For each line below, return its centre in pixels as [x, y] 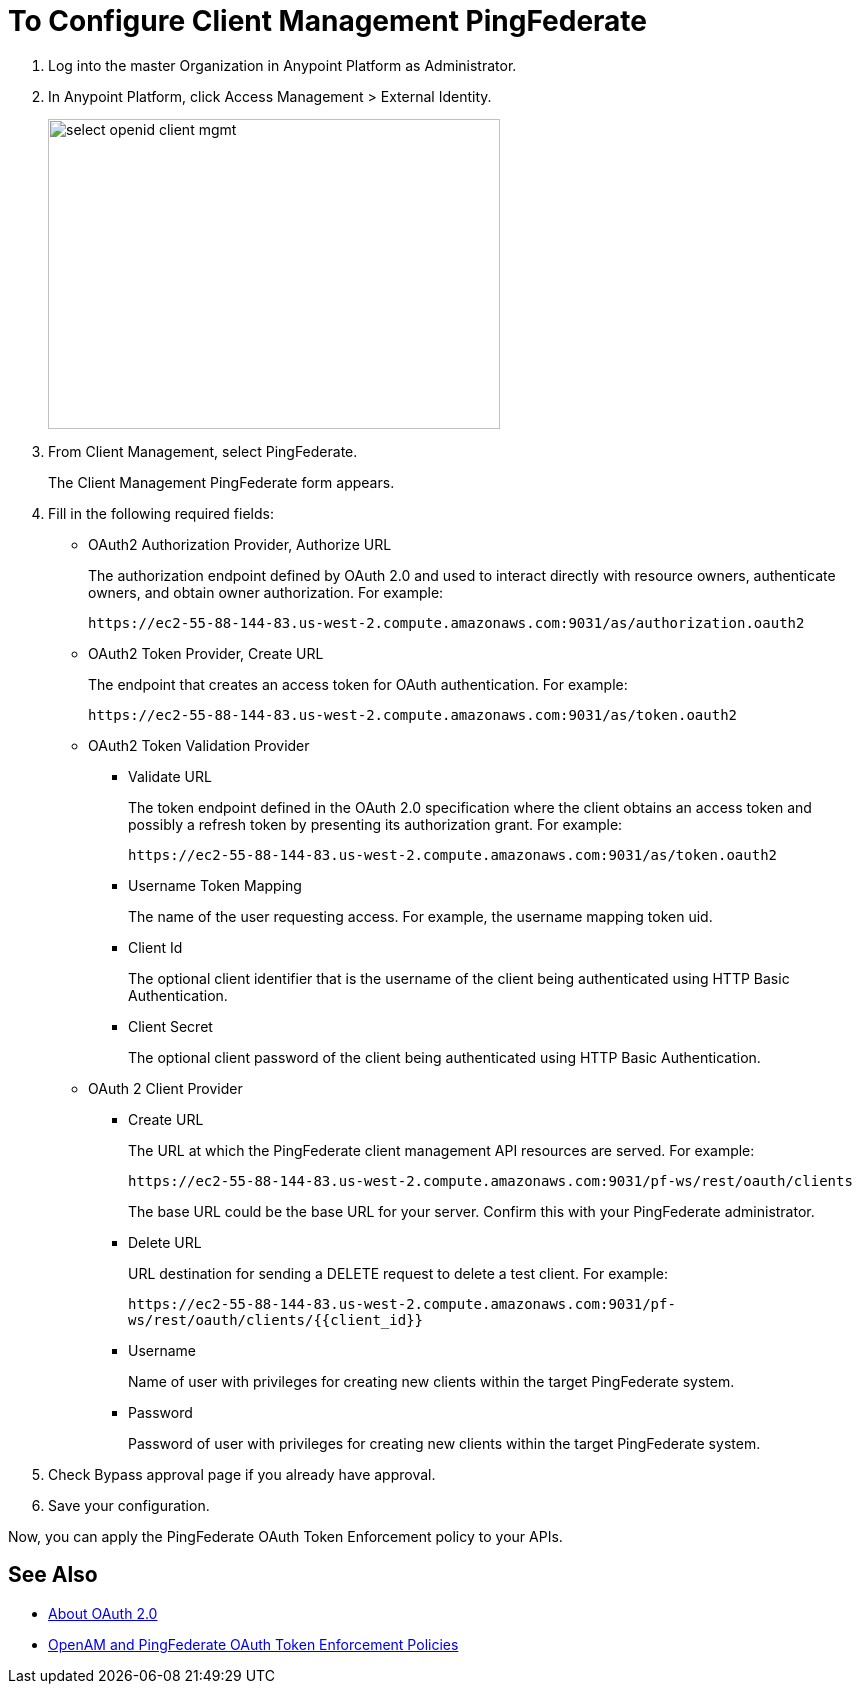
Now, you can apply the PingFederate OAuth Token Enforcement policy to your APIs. [285, 1536]
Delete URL [165, 1242]
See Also [53, 1575]
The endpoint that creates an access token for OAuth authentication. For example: [358, 684]
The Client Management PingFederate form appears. [221, 482]
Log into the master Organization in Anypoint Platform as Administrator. [282, 65]
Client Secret [170, 1026]
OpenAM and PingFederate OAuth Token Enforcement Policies [253, 1644]
